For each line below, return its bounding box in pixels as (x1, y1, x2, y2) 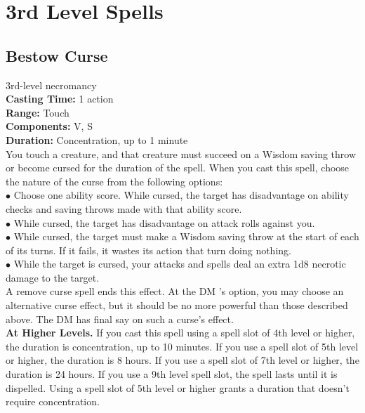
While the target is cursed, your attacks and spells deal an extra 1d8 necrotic (13, 256, 346, 271)
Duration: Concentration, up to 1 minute (6, 132, 188, 147)
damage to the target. (6, 270, 100, 284)
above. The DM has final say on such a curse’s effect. (6, 311, 234, 326)
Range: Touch (6, 105, 69, 119)
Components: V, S (6, 119, 93, 133)
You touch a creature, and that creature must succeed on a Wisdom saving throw (6, 146, 357, 161)
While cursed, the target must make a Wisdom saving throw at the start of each (13, 229, 359, 244)
